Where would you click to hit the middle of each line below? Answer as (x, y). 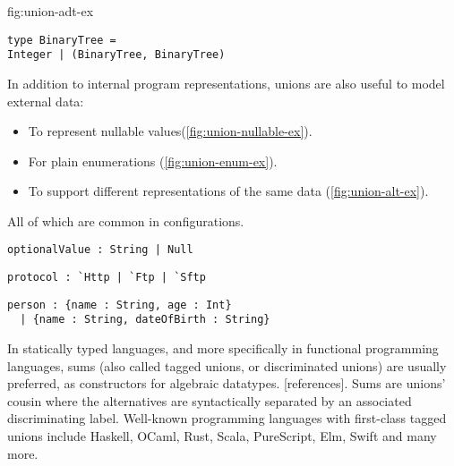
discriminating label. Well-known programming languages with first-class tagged (227, 418)
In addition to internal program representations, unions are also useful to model (226, 83)
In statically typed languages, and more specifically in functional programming (223, 348)
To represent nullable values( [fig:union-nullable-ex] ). (170, 131)
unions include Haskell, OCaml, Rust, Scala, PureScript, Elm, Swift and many (222, 436)
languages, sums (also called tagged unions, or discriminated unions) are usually (227, 365)
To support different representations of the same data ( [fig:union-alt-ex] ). (228, 191)
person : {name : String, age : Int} (120, 305)
